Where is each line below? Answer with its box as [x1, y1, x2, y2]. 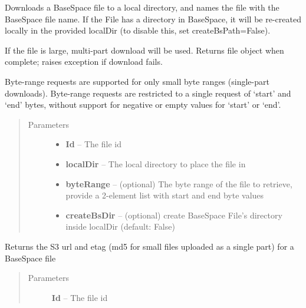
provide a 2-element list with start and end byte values [65, 189, 264, 201]
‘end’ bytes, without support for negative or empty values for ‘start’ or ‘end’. [5, 98, 281, 111]
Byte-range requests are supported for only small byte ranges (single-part [5, 75, 269, 87]
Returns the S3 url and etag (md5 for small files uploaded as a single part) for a [5, 240, 294, 252]
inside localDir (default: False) [65, 220, 175, 233]
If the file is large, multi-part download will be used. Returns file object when [5, 44, 284, 56]
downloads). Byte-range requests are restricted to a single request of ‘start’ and [5, 87, 291, 99]
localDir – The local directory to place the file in [65, 157, 246, 170]
